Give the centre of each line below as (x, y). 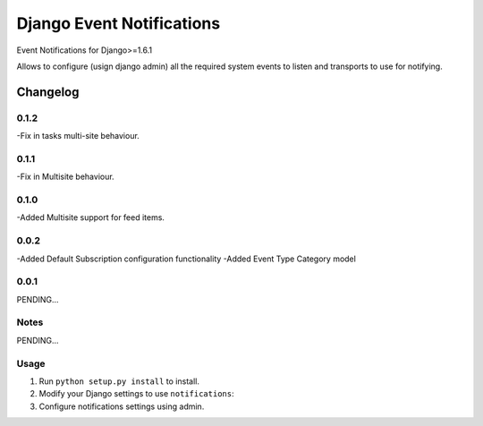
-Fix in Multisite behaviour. (66, 177)
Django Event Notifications (119, 23)
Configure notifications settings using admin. (122, 406)
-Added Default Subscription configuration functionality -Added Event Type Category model (186, 259)
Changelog (48, 92)
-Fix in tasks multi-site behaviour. (78, 136)
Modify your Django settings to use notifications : (136, 394)
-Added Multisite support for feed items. (91, 217)
